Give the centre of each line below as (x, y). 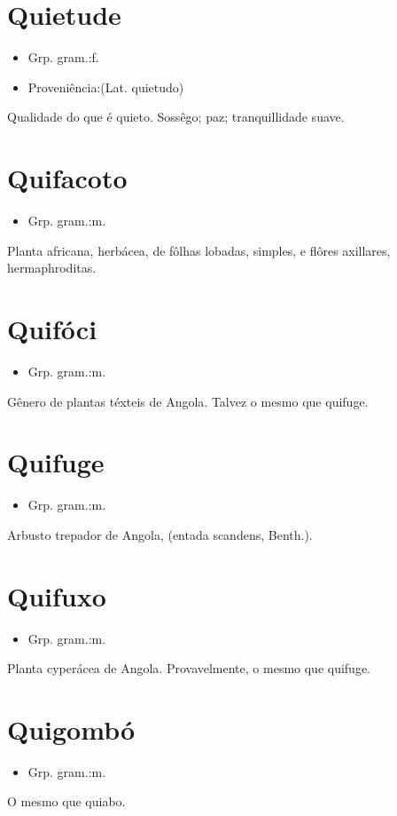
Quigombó (71, 729)
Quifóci (52, 329)
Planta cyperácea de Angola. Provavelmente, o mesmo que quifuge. (189, 668)
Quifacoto (67, 178)
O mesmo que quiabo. (66, 801)
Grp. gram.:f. (63, 57)
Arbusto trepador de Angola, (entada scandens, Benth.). (160, 534)
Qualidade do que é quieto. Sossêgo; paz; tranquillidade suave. (176, 117)
